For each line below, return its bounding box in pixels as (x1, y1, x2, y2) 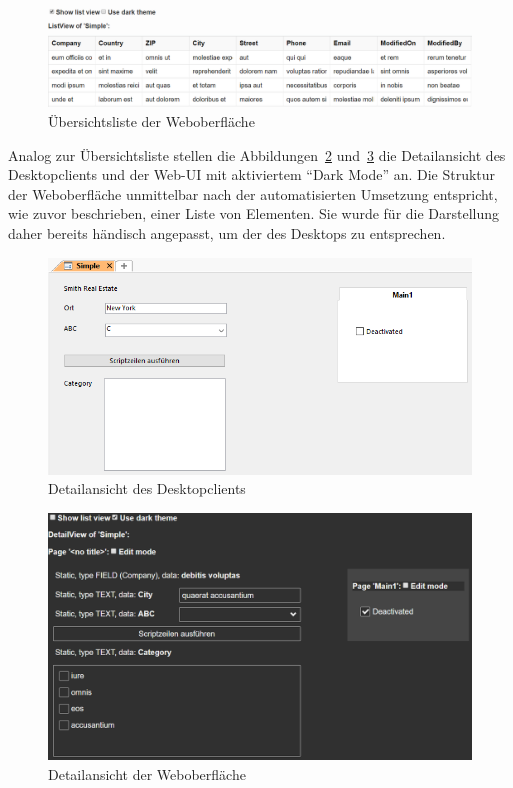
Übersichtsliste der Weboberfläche (48, 110, 255, 131)
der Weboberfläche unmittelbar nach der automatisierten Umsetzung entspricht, (8, 183, 498, 204)
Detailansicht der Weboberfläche (48, 764, 246, 785)
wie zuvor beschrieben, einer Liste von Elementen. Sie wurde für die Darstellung (8, 203, 500, 224)
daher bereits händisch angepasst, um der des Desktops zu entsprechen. (8, 222, 446, 243)
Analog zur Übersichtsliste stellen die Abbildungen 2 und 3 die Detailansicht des (8, 144, 506, 165)
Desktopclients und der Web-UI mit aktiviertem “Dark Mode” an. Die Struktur (8, 164, 496, 185)
